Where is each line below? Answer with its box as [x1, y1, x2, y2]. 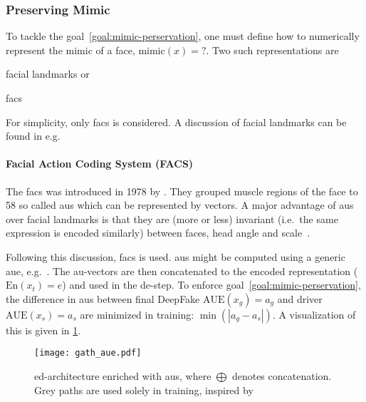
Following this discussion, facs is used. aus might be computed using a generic [6, 249, 345, 264]
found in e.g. [6, 128, 61, 143]
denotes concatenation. [231, 368, 332, 383]
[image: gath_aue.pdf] [34, 348, 142, 359]
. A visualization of [272, 306, 356, 321]
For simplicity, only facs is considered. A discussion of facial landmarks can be [6, 114, 347, 129]
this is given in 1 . [6, 322, 81, 337]
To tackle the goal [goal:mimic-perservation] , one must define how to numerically [6, 29, 360, 43]
